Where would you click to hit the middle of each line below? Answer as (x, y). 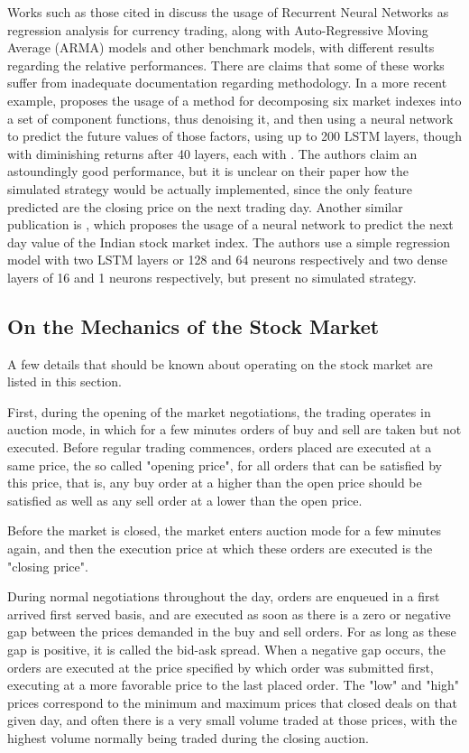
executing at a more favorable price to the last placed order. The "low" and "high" (234, 685)
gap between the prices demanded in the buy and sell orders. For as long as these (232, 632)
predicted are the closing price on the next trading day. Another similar (205, 206)
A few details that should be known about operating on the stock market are (220, 363)
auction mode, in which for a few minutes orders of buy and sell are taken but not (234, 429)
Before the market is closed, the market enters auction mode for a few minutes (224, 530)
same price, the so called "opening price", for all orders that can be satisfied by (225, 465)
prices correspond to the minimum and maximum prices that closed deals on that (233, 702)
